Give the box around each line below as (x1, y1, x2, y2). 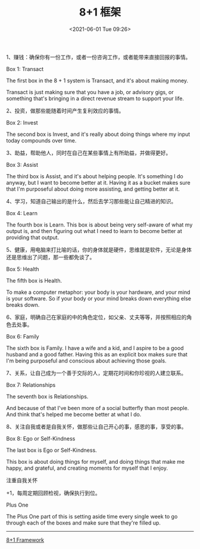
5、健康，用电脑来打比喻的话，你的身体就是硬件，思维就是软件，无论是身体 (6, 246, 192, 253)
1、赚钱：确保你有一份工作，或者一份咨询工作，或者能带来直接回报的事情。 (6, 53, 191, 60)
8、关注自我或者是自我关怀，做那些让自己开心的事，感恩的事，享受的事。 (6, 423, 187, 430)
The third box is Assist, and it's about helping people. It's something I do (6, 172, 183, 179)
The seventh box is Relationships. (6, 393, 89, 400)
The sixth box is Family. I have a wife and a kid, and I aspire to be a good (6, 344, 184, 352)
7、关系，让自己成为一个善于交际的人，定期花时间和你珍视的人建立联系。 (6, 369, 186, 376)
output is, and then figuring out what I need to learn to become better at (6, 227, 183, 234)
